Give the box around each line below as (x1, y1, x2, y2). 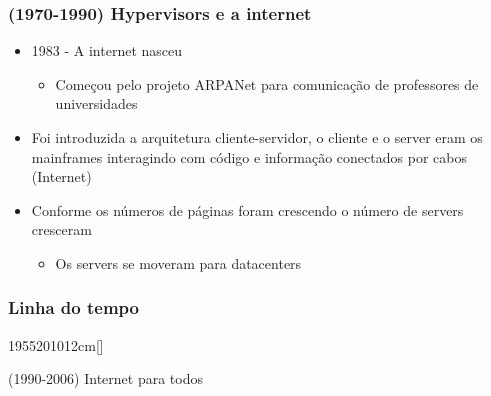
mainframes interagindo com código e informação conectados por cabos (31, 146, 467, 167)
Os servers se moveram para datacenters (55, 252, 302, 273)
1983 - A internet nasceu (31, 40, 183, 61)
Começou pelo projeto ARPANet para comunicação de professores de (55, 73, 479, 94)
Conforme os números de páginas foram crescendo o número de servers (31, 199, 464, 220)
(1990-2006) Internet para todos (8, 368, 203, 389)
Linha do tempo (8, 295, 139, 320)
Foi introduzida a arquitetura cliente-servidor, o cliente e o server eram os (31, 127, 483, 147)
